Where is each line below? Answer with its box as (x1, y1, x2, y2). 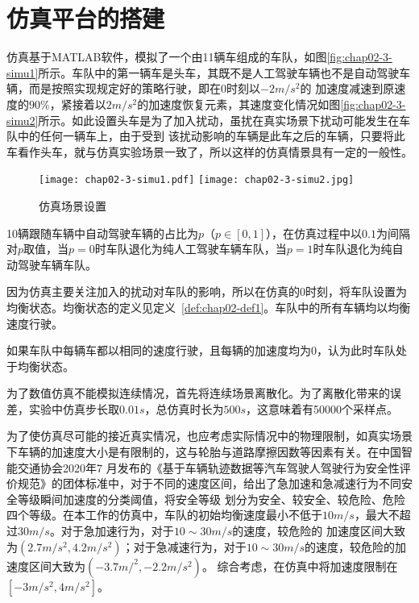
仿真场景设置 (39, 197, 106, 214)
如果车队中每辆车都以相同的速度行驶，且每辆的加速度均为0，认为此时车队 (6, 342, 396, 359)
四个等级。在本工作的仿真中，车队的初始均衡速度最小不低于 (6, 506, 322, 523)
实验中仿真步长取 (28, 400, 119, 417)
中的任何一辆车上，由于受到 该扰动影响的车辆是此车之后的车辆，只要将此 (17, 127, 405, 144)
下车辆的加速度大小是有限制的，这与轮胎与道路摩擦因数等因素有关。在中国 (6, 443, 401, 460)
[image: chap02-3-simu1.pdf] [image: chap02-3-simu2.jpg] (39, 174, 355, 186)
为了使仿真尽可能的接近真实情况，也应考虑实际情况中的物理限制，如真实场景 (6, 427, 413, 444)
